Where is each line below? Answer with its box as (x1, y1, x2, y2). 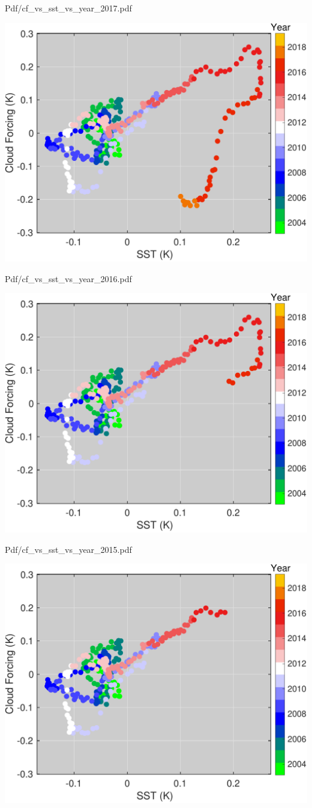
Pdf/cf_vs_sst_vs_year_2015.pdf (5, 543, 132, 555)
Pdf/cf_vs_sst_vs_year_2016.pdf (5, 272, 132, 285)
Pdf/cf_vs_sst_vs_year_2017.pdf (5, 2, 132, 14)
